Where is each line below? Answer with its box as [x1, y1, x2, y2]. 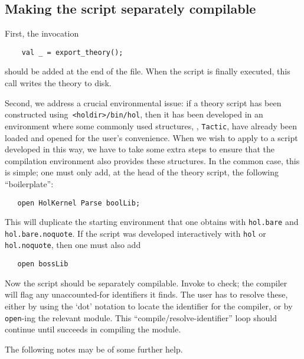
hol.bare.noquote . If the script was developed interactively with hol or [5, 227, 266, 239]
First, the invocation [5, 27, 79, 40]
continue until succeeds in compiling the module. [5, 323, 181, 335]
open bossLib [17, 260, 68, 269]
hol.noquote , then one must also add [5, 239, 141, 251]
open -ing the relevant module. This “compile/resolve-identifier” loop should [5, 311, 277, 324]
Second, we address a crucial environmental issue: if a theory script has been [5, 96, 282, 109]
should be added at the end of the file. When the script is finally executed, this [5, 65, 290, 77]
